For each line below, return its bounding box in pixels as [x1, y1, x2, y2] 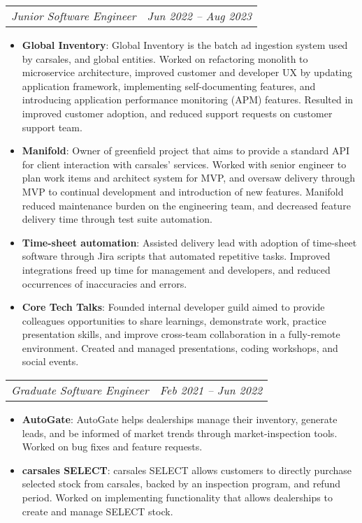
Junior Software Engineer [11, 8, 136, 24]
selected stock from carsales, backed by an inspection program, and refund [22, 476, 340, 491]
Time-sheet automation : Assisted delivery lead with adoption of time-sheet [22, 235, 357, 249]
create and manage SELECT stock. [22, 503, 173, 518]
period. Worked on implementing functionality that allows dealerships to [22, 490, 333, 505]
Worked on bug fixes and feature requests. [22, 439, 203, 454]
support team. [22, 119, 82, 134]
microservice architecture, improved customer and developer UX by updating [22, 65, 352, 80]
